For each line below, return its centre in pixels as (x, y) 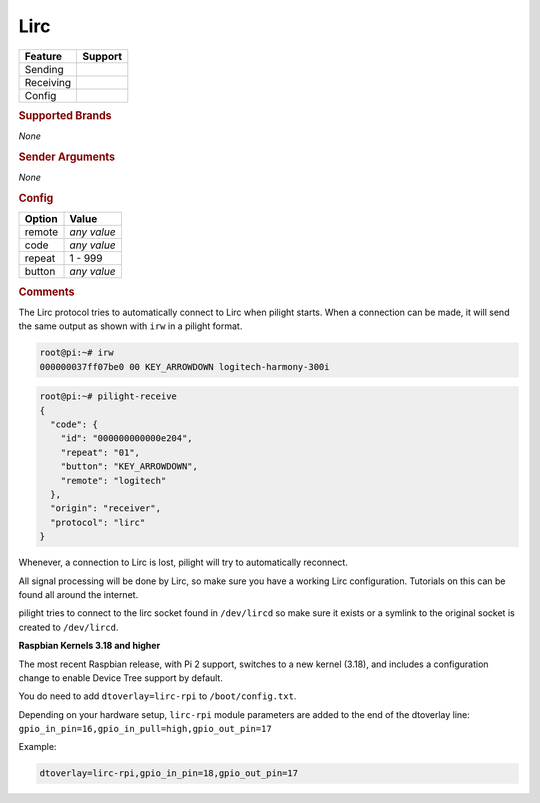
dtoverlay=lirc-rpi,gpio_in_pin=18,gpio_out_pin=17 (169, 773)
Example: (37, 747)
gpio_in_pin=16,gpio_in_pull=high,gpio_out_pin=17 (145, 729)
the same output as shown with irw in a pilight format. (130, 326)
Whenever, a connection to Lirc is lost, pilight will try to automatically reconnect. (183, 562)
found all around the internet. (78, 594)
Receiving (48, 82)
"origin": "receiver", (106, 508)
